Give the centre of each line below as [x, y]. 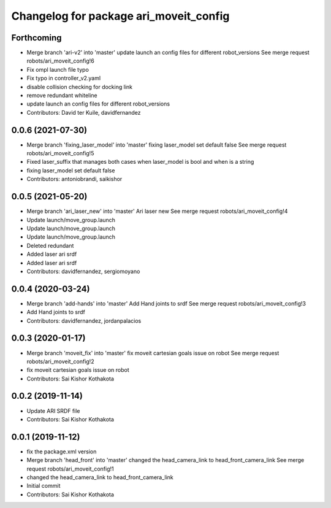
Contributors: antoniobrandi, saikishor [74, 179]
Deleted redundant [50, 245]
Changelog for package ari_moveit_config [120, 16]
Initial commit [44, 486]
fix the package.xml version [62, 452]
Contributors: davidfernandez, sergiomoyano [83, 271]
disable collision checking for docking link [80, 87]
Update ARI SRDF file [53, 410]
